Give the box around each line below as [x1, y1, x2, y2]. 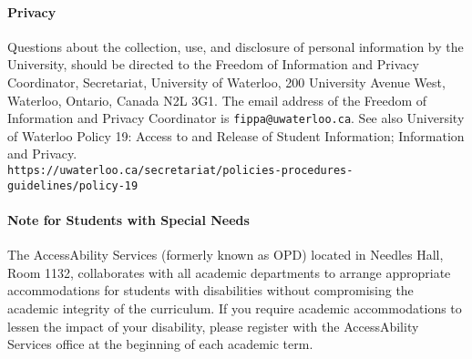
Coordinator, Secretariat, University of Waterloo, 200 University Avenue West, [7, 72, 446, 91]
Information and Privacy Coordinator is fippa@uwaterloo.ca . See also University [7, 108, 465, 128]
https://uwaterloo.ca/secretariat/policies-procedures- [7, 164, 354, 178]
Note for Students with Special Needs [7, 210, 250, 229]
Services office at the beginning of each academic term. [7, 334, 313, 354]
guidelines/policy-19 [7, 179, 139, 192]
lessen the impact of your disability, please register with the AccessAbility [7, 316, 419, 335]
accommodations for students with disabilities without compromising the [7, 281, 414, 300]
